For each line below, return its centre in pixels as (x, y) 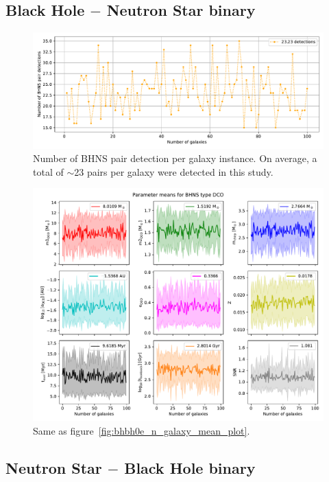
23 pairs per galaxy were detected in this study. (174, 171)
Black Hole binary (190, 468)
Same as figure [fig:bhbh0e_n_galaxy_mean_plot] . (142, 431)
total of (48, 171)
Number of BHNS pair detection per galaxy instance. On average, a (175, 158)
